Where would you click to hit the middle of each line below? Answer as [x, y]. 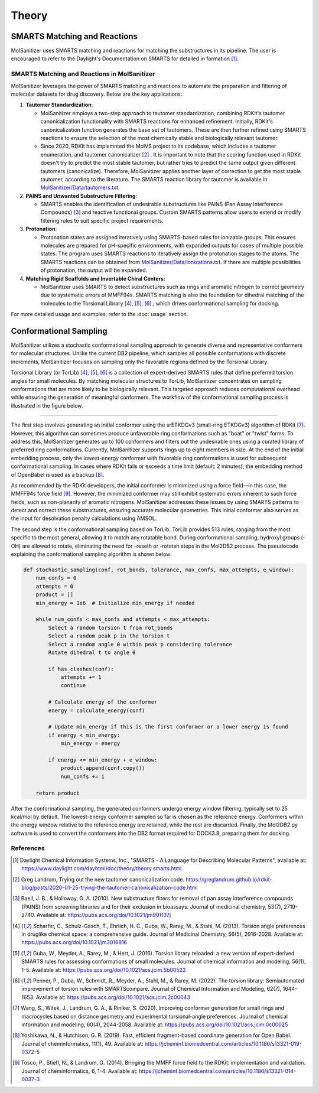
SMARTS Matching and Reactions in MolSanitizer [83, 74]
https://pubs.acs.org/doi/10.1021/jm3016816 [74, 942]
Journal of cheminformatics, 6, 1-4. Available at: [80, 1071]
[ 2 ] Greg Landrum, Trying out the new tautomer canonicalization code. [98, 879]
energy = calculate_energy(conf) [97, 710]
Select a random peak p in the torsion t [109, 636]
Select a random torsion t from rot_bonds [111, 627]
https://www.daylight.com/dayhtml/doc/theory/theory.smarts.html [102, 868]
